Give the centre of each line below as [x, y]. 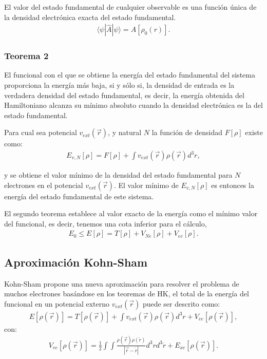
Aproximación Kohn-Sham [76, 262]
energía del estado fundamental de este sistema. [79, 196]
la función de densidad [187, 132]
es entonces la [233, 185]
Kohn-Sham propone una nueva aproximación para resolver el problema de [122, 283]
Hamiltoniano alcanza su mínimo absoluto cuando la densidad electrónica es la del [133, 105]
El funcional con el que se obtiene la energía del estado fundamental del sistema [130, 75]
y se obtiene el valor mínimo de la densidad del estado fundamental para [118, 175]
